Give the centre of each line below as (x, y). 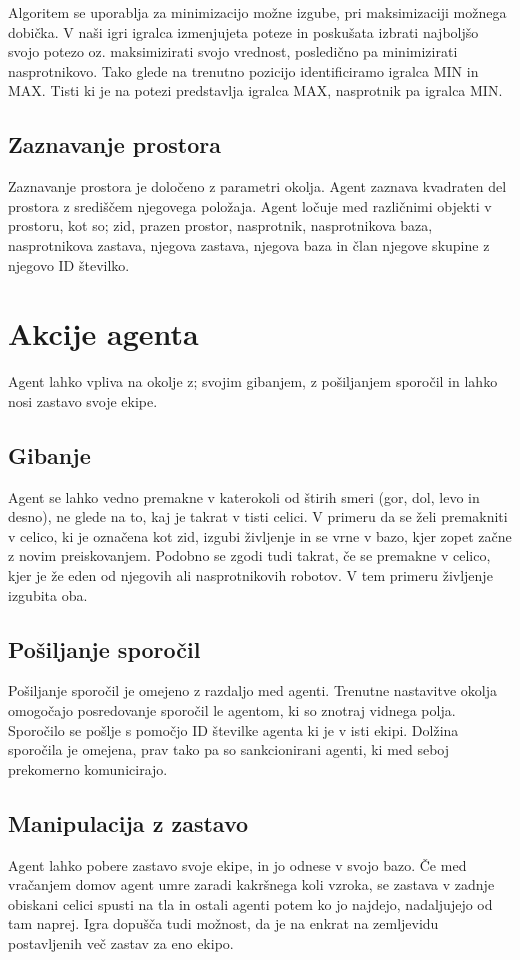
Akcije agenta (103, 333)
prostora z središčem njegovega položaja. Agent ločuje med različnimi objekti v (250, 205)
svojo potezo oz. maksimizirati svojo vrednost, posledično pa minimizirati (233, 51)
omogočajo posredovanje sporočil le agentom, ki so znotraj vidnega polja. (232, 710)
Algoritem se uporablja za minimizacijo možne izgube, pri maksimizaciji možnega (257, 12)
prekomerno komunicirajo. (88, 768)
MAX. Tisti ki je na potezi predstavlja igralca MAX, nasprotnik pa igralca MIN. (255, 90)
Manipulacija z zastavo (128, 822)
